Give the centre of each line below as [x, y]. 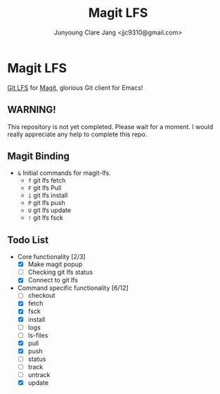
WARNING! [32, 110]
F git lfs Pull [45, 188]
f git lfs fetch [47, 180]
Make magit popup [55, 264]
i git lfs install [48, 195]
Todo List [28, 240]
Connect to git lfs [53, 280]
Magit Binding [39, 156]
